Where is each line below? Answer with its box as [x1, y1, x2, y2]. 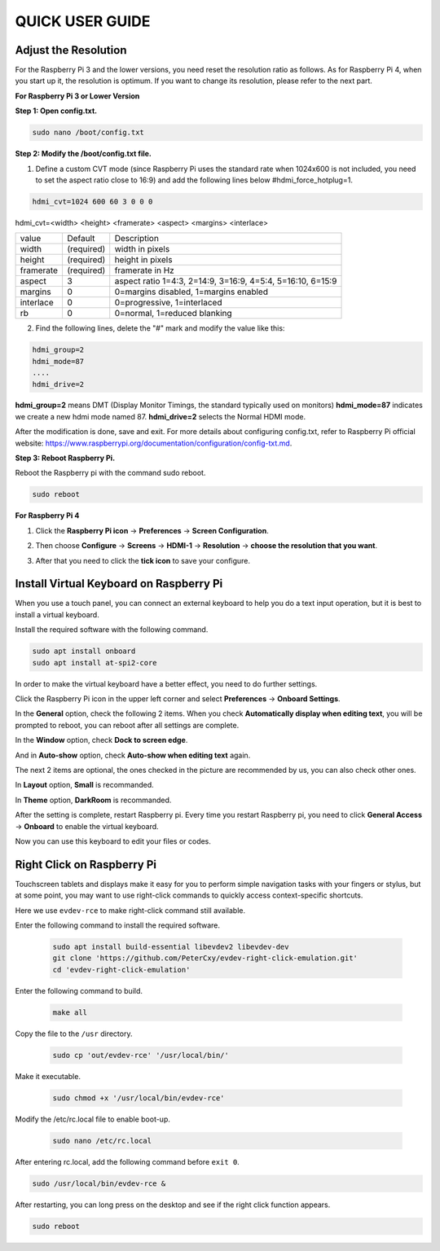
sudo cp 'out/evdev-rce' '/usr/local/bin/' [52, 1051, 230, 1060]
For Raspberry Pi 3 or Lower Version [15, 90, 140, 101]
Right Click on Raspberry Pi [15, 858, 156, 871]
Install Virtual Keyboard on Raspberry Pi [15, 577, 223, 590]
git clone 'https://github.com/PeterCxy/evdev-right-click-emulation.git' [52, 954, 359, 963]
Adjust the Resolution [15, 43, 127, 57]
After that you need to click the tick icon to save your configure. [35, 555, 251, 565]
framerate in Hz [114, 265, 174, 276]
